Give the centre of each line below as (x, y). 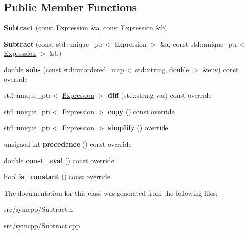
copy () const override (141, 111)
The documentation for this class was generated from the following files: (111, 193)
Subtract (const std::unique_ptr (54, 43)
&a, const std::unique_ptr (199, 43)
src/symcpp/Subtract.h (39, 209)
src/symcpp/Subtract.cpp (42, 225)
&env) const (221, 69)
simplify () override (138, 128)
